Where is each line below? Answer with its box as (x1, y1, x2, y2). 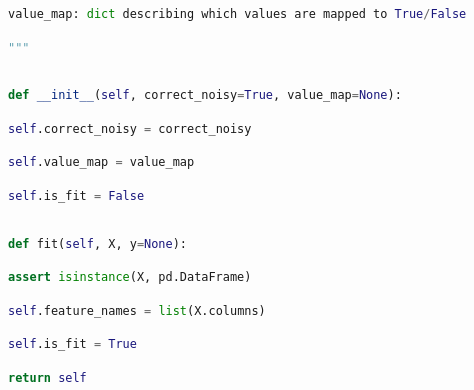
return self (8, 370, 87, 385)
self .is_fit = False (8, 188, 145, 203)
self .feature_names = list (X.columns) (8, 303, 266, 318)
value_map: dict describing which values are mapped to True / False (8, 7, 467, 21)
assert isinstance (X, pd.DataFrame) (8, 270, 252, 285)
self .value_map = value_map (8, 155, 195, 170)
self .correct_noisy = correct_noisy (8, 121, 252, 136)
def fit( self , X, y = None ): (8, 236, 188, 251)
